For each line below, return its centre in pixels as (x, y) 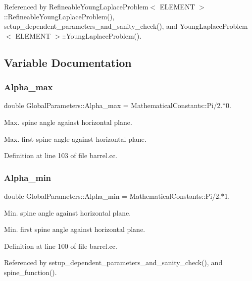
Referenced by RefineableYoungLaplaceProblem (76, 6)
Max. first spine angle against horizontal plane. (75, 139)
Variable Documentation (68, 62)
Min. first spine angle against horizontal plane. (75, 229)
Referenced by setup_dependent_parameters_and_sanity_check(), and (113, 262)
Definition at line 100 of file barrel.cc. (61, 246)
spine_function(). (30, 272)
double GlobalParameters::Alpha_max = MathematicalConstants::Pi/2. (113, 105)
